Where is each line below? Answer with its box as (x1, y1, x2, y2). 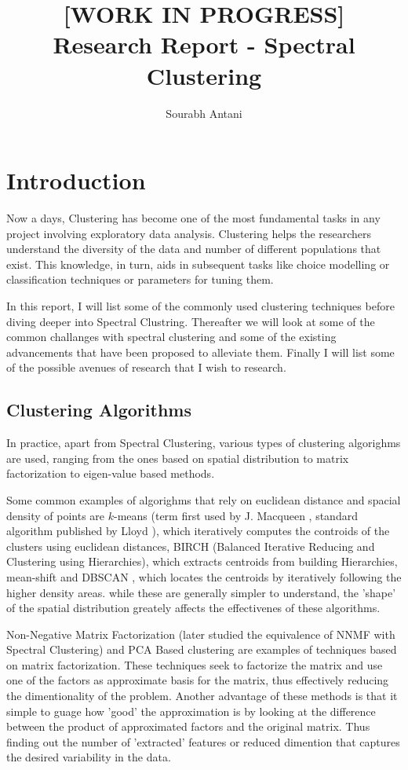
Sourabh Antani (166, 104, 242, 121)
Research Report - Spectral (53, 28, 355, 60)
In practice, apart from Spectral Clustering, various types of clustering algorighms (6, 434, 401, 451)
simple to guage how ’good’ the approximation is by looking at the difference (6, 702, 376, 719)
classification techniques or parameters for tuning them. (6, 271, 274, 288)
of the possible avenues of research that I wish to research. (6, 359, 286, 376)
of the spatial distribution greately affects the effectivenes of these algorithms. (6, 599, 381, 616)
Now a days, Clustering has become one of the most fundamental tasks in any (6, 210, 381, 226)
